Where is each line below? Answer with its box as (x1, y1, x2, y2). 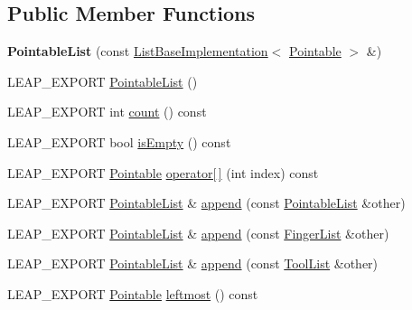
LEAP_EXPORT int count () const (7, 102, 207, 121)
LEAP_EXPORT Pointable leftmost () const (7, 284, 258, 303)
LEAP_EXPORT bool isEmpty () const (7, 132, 231, 151)
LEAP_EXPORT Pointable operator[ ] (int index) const (7, 163, 319, 182)
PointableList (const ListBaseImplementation (7, 42, 268, 61)
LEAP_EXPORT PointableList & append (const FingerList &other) (7, 223, 389, 242)
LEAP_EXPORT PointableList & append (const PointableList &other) (7, 193, 406, 212)
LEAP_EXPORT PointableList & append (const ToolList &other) (7, 254, 379, 273)
